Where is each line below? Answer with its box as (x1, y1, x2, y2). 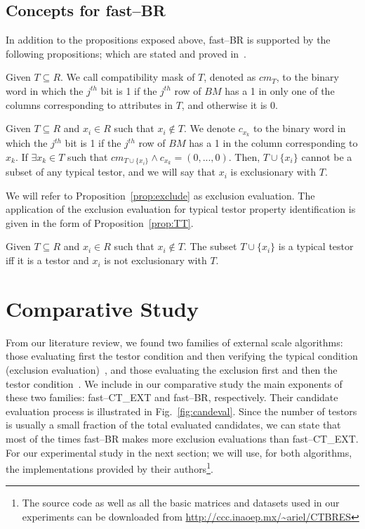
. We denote (183, 121, 236, 136)
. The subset (183, 239, 237, 254)
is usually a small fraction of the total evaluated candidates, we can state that (6, 417, 341, 432)
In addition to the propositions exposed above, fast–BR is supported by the (6, 32, 331, 47)
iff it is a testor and (6, 253, 89, 268)
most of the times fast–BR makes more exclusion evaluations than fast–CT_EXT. (6, 431, 359, 445)
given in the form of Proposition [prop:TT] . (6, 215, 194, 230)
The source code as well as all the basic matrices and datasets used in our (22, 495, 340, 510)
